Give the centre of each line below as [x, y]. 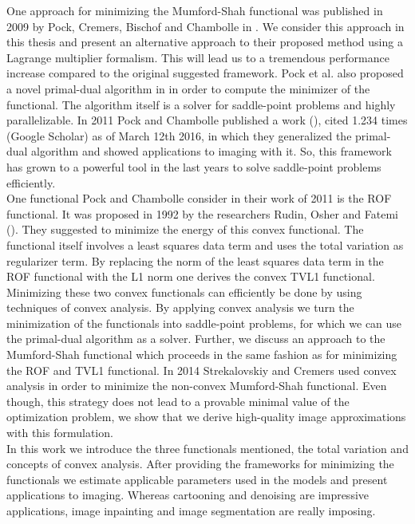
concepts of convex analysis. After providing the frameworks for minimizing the [200, 464]
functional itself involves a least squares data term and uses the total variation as [205, 244]
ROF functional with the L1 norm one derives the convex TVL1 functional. [191, 276]
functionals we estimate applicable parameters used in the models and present [197, 479]
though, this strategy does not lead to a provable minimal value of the [178, 401]
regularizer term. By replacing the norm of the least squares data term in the [195, 260]
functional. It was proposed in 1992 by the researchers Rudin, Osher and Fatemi [202, 213]
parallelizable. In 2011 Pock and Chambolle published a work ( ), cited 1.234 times [207, 120]
